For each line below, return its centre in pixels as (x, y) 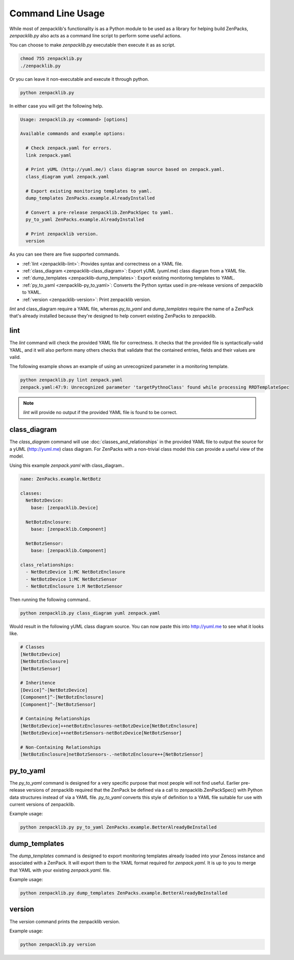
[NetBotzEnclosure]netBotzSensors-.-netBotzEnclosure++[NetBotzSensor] (112, 755)
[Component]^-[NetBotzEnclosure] (62, 697)
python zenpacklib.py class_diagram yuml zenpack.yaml (90, 613)
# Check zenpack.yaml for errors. (69, 148)
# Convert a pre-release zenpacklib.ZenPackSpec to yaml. (100, 212)
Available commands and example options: (73, 134)
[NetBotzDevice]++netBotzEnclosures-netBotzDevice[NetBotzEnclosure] (109, 726)
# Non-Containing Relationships (61, 747)
